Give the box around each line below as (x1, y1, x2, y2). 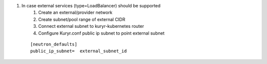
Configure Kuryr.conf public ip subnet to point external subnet (38, 30, 165, 36)
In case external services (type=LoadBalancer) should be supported (21, 3, 161, 8)
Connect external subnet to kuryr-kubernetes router (38, 23, 144, 29)
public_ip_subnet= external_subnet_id (30, 48, 127, 54)
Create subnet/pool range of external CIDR (38, 16, 126, 22)
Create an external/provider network (38, 10, 113, 16)
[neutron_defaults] (30, 42, 78, 47)
